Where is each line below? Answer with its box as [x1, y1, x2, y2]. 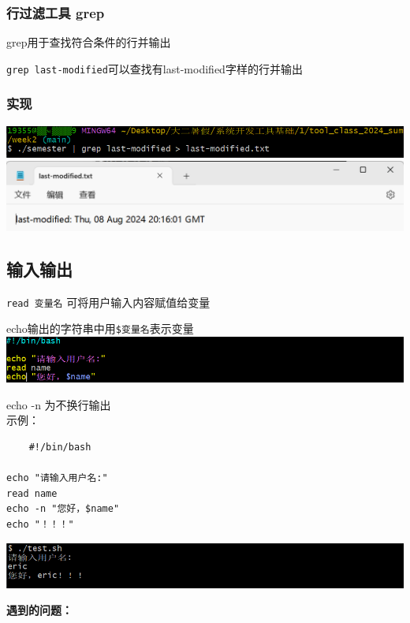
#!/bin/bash [28, 442, 91, 453]
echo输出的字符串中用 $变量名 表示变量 [6, 320, 194, 337]
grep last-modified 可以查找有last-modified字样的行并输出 [6, 60, 303, 76]
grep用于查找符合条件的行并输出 [6, 34, 171, 50]
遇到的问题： [6, 602, 73, 618]
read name [6, 487, 58, 499]
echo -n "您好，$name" [6, 503, 120, 515]
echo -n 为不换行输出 [6, 396, 111, 412]
